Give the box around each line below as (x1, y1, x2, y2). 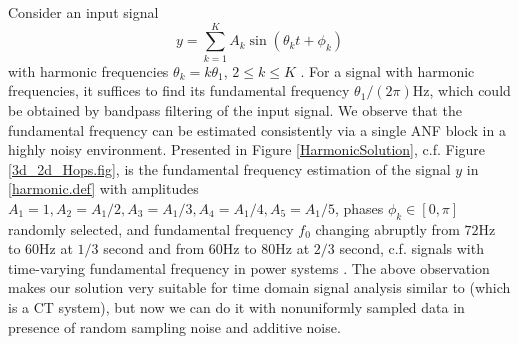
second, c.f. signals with (339, 238, 484, 259)
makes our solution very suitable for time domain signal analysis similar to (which (8, 277, 511, 298)
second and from (103, 238, 205, 259)
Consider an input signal (8, 2, 159, 22)
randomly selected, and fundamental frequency (8, 218, 294, 239)
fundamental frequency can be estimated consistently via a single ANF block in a (8, 119, 506, 140)
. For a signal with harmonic (300, 60, 475, 81)
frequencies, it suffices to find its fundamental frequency (8, 80, 350, 101)
